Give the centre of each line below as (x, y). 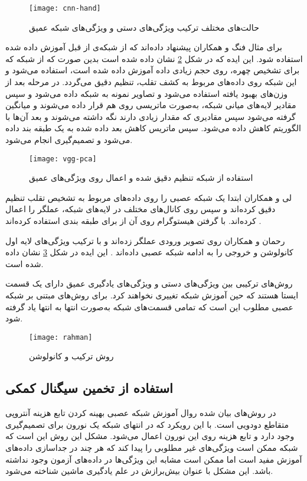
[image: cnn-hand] (65, 8)
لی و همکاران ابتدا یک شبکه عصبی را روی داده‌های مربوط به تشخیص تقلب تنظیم (149, 197)
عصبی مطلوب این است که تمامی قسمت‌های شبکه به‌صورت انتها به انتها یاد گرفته (149, 306)
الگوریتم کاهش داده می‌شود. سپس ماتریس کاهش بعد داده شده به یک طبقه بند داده (153, 128)
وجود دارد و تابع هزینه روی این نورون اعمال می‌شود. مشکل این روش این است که (150, 436)
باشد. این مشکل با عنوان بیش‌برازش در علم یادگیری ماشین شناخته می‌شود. (139, 471)
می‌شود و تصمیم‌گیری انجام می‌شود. (69, 139)
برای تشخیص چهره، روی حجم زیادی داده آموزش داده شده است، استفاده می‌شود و (153, 70)
